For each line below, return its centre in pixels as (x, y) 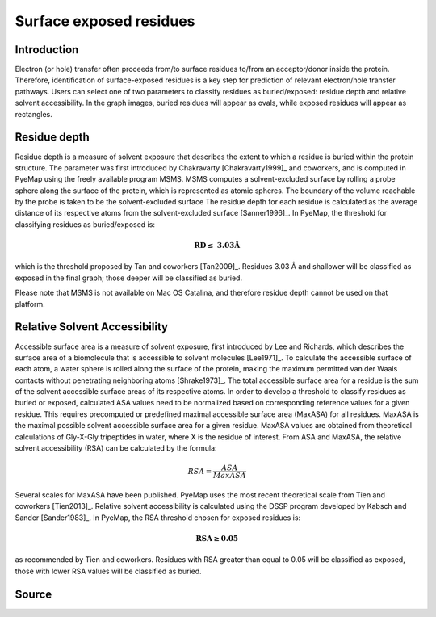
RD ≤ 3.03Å (217, 246)
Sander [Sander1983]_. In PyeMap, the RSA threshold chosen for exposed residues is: (158, 518)
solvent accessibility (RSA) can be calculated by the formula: (116, 448)
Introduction (47, 50)
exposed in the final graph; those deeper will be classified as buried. (128, 278)
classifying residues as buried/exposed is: (85, 224)
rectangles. (34, 114)
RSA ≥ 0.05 (217, 538)
